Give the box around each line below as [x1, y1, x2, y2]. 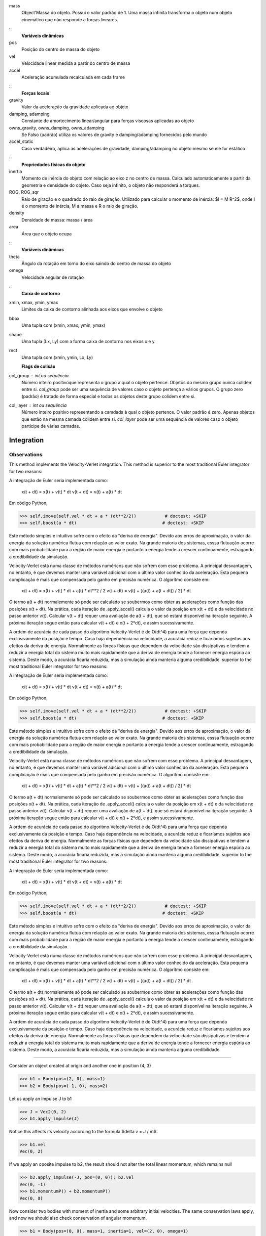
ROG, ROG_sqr [9, 189, 39, 195]
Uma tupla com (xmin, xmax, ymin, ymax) [21, 322, 106, 328]
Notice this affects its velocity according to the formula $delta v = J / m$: [9, 1129, 158, 1135]
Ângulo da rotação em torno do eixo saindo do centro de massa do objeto [21, 261, 171, 266]
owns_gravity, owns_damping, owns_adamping [9, 125, 104, 131]
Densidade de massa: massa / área [21, 217, 93, 222]
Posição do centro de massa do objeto [21, 46, 100, 52]
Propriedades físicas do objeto [21, 161, 86, 168]
